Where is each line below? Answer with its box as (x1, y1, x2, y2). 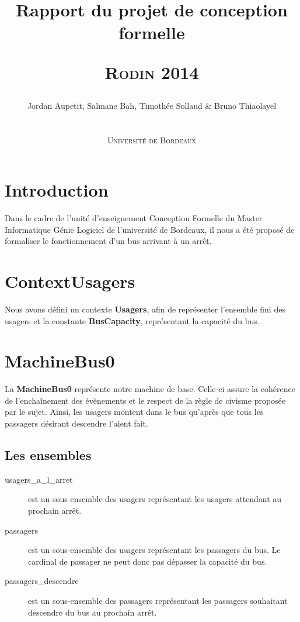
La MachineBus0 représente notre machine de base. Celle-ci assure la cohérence (5, 383, 295, 395)
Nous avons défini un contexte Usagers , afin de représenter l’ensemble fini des (5, 303, 285, 315)
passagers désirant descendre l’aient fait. (5, 417, 148, 429)
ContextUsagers (5, 269, 135, 293)
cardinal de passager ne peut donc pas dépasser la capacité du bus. (28, 555, 267, 567)
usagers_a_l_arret (5, 473, 73, 485)
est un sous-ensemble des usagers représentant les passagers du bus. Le (28, 544, 281, 556)
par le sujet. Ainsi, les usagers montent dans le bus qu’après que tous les (5, 405, 264, 418)
